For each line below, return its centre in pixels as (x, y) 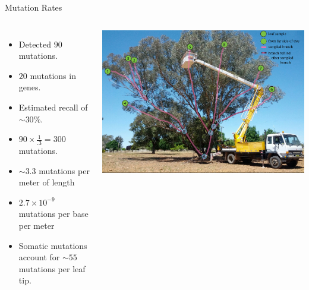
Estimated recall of (53, 107)
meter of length (47, 182)
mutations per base (53, 214)
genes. (30, 87)
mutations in (53, 75)
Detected (35, 44)
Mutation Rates (34, 7)
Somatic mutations (53, 245)
